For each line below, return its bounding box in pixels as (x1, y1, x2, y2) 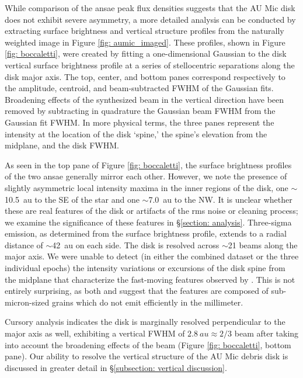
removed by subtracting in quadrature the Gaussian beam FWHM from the (5, 105, 276, 117)
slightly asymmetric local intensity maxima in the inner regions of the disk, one (5, 181, 288, 193)
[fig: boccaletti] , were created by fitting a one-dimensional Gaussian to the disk (5, 47, 287, 60)
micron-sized (5, 296, 50, 308)
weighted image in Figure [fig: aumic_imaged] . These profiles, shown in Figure (5, 36, 285, 48)
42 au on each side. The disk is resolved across (52, 238, 220, 251)
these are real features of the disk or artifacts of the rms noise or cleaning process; (5, 204, 298, 217)
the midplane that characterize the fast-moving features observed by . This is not (5, 273, 295, 285)
